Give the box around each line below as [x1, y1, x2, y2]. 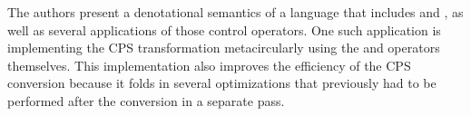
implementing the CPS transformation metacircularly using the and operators [7, 38, 440, 57]
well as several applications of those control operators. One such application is [7, 20, 441, 39]
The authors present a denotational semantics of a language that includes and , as [7, 3, 464, 21]
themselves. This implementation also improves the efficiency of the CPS [7, 55, 411, 74]
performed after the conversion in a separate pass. [7, 91, 285, 110]
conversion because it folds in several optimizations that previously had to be [7, 73, 437, 92]
